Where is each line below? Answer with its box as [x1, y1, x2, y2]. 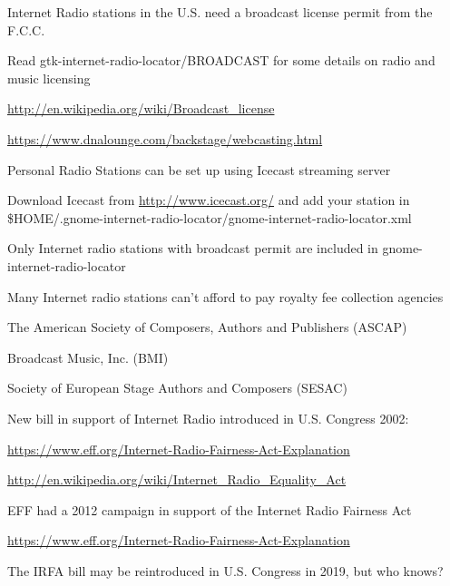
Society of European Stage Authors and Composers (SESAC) [7, 378, 347, 397]
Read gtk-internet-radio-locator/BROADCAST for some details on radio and [7, 51, 435, 70]
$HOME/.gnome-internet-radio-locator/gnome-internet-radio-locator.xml [7, 208, 412, 227]
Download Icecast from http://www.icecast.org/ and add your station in [7, 190, 410, 210]
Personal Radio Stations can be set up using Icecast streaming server [7, 160, 391, 179]
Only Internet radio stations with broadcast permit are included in [7, 239, 378, 258]
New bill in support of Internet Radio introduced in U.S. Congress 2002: [7, 408, 409, 427]
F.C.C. [7, 20, 45, 39]
